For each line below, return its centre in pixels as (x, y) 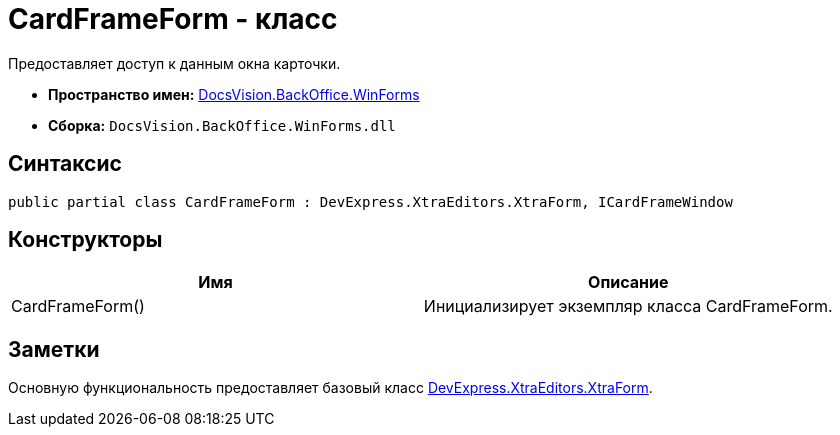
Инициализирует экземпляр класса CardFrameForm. (628, 306)
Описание (628, 282)
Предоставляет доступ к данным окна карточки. (174, 63)
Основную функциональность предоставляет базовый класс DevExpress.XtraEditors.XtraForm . (330, 388)
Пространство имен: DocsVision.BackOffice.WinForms (234, 94)
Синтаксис (65, 164)
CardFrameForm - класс (173, 19)
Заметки (54, 349)
